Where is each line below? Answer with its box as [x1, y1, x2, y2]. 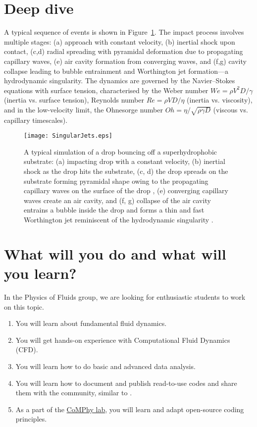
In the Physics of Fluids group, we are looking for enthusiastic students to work [4, 291, 246, 302]
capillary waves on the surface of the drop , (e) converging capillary [24, 185, 228, 196]
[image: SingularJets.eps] [24, 132, 112, 140]
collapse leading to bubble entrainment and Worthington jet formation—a [4, 65, 228, 76]
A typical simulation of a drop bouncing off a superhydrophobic [24, 146, 217, 157]
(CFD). [15, 344, 38, 355]
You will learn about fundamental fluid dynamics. [15, 318, 167, 328]
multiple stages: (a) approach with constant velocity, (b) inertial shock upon [4, 36, 235, 47]
